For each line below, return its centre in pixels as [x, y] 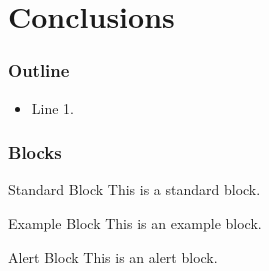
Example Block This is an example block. [135, 223]
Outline [39, 70]
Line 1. [52, 107]
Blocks [35, 152]
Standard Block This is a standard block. [134, 189]
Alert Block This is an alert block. [113, 256]
